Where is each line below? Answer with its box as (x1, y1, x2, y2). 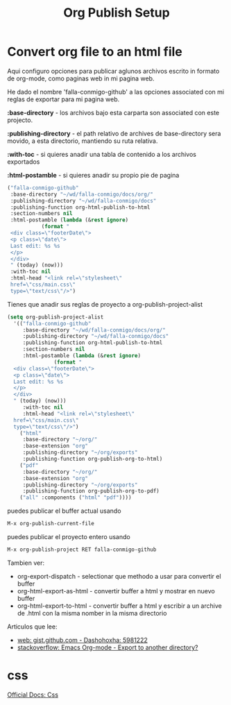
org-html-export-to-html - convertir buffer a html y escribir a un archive (17, 602, 222, 610)
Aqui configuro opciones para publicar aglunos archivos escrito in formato (7, 67, 220, 75)
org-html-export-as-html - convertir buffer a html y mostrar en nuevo (17, 586, 215, 595)
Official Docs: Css (7, 690, 59, 699)
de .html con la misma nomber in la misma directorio (17, 609, 167, 617)
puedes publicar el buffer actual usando (7, 507, 121, 515)
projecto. (7, 116, 33, 124)
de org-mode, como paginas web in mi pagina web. (7, 74, 155, 83)
